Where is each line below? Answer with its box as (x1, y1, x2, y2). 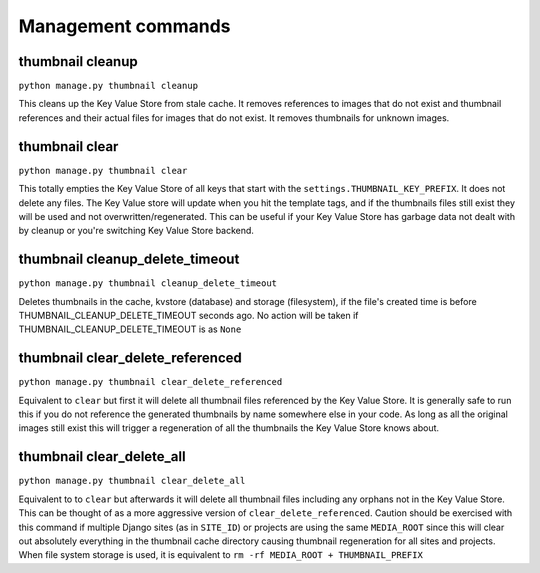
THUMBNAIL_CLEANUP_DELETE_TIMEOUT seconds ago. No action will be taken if (18, 310, 359, 321)
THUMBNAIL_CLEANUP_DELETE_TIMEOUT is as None (18, 323, 242, 335)
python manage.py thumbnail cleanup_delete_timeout (18, 278, 278, 289)
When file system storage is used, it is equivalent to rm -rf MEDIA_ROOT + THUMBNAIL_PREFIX (18, 549, 424, 561)
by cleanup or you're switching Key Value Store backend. (18, 225, 255, 237)
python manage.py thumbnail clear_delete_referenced (18, 376, 283, 388)
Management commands (18, 15, 231, 37)
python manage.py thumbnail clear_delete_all (18, 475, 246, 487)
